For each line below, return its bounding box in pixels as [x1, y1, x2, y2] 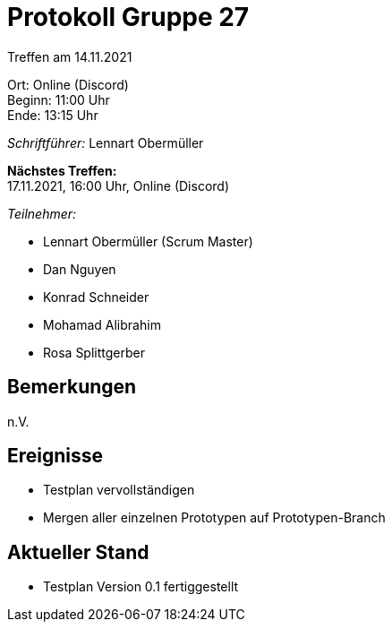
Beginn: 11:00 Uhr [7, 91, 110, 108]
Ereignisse [7, 444, 104, 468]
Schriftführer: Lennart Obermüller [7, 134, 204, 151]
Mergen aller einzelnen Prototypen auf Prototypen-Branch [43, 510, 386, 526]
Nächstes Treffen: [7, 162, 117, 178]
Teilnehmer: [7, 205, 77, 221]
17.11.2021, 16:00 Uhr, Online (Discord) [7, 177, 229, 194]
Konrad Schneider [43, 289, 149, 305]
